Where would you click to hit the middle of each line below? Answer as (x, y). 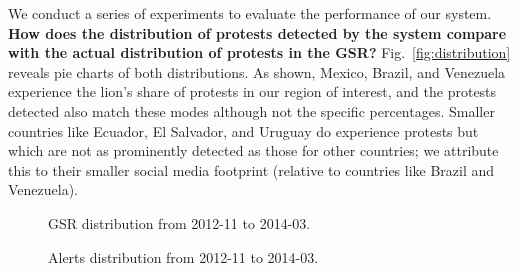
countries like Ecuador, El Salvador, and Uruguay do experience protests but (243, 130)
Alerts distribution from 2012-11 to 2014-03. (183, 256)
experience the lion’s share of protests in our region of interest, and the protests (252, 91)
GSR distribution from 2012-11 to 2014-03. (179, 222)
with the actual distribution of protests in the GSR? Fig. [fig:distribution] (259, 52)
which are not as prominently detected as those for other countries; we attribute (253, 150)
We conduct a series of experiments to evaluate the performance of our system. (250, 13)
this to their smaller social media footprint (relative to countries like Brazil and (251, 169)
